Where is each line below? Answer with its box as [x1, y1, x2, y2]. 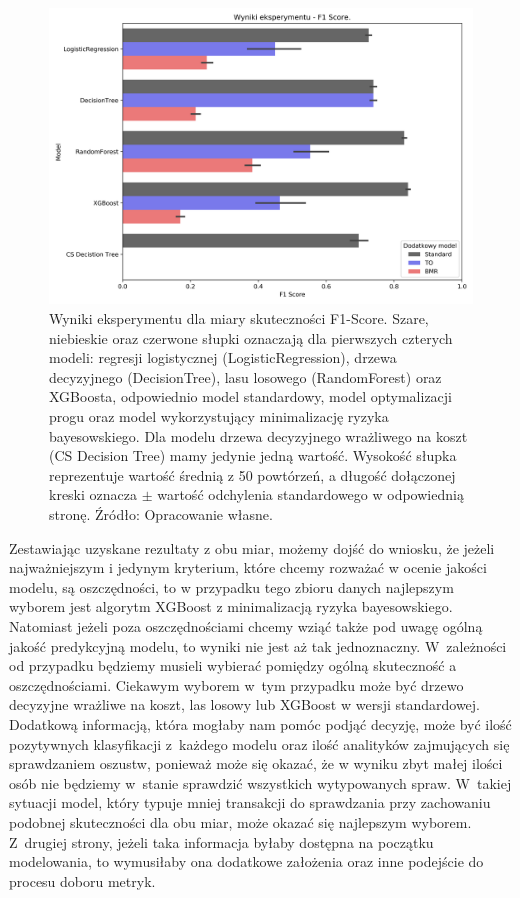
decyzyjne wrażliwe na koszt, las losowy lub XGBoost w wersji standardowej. [9, 694, 480, 715]
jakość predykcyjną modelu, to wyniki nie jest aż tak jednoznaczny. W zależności [9, 635, 507, 656]
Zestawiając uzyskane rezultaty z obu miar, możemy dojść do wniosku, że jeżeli [9, 537, 495, 558]
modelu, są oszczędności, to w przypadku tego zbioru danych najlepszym [9, 576, 454, 597]
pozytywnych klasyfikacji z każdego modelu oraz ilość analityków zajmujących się [9, 733, 510, 754]
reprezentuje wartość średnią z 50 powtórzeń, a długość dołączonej [49, 464, 456, 485]
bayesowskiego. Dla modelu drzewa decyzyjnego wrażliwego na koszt [49, 425, 468, 446]
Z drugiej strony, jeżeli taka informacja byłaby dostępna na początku [9, 831, 434, 852]
